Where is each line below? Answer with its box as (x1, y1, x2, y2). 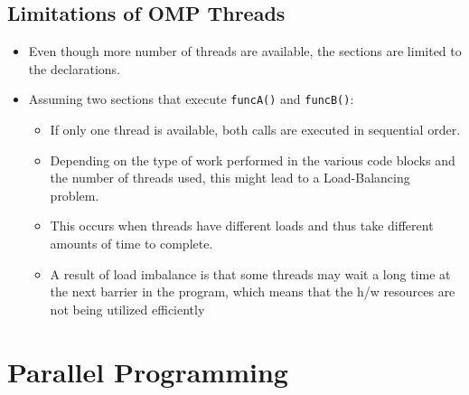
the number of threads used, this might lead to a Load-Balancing (50, 168, 410, 187)
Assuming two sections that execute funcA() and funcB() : (28, 89, 354, 108)
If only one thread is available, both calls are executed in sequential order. (50, 120, 461, 139)
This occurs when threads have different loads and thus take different (50, 216, 434, 235)
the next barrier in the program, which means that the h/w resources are (50, 282, 455, 301)
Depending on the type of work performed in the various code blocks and (50, 150, 455, 169)
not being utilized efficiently (50, 299, 205, 318)
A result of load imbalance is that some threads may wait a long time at (50, 264, 451, 283)
